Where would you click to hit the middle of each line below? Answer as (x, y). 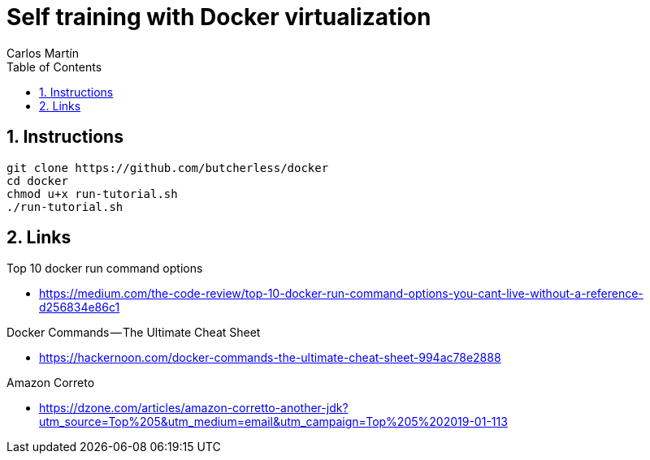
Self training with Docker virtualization (219, 17)
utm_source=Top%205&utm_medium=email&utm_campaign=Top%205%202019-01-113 (273, 422)
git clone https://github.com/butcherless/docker (168, 168)
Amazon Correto (51, 383)
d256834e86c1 (80, 307)
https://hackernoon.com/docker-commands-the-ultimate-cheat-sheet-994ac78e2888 (270, 358)
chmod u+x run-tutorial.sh (92, 193)
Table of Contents (54, 67)
